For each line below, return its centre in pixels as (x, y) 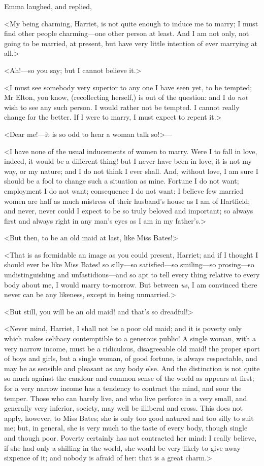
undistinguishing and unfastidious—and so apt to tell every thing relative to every (132, 275)
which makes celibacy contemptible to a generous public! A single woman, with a (130, 338)
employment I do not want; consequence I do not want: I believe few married (124, 190)
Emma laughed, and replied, (48, 6)
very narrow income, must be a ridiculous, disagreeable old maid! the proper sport (132, 348)
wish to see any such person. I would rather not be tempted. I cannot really (122, 107)
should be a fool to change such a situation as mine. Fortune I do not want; (122, 181)
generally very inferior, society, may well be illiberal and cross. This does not (124, 408)
